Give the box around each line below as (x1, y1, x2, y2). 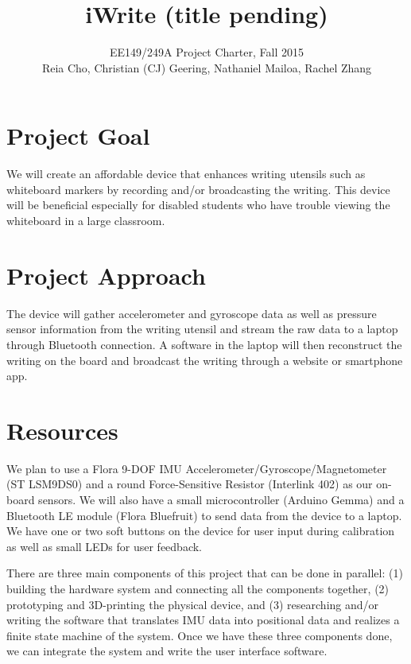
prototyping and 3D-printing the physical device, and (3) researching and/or (6, 596, 379, 612)
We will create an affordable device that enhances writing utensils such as (6, 165, 366, 182)
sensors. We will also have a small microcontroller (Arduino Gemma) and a (38, 491, 405, 508)
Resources (6, 414, 118, 446)
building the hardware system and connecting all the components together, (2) (6, 581, 390, 596)
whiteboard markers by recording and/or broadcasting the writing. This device (6, 181, 390, 197)
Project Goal (6, 119, 150, 152)
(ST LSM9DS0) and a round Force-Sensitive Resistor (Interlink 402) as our (6, 476, 373, 492)
